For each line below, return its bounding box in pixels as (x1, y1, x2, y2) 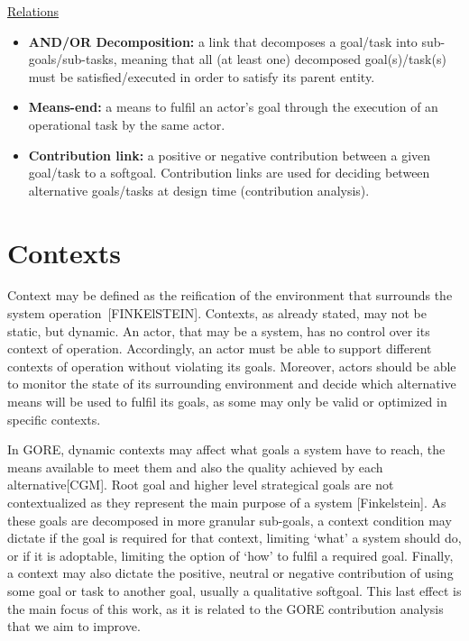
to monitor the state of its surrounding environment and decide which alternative (7, 374, 456, 393)
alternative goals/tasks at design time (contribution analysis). (28, 180, 370, 199)
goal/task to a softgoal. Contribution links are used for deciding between (28, 163, 430, 182)
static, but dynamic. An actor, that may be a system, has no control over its (7, 321, 430, 340)
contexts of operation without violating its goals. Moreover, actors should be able (7, 356, 456, 375)
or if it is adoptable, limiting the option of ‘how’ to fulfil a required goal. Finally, (7, 545, 454, 564)
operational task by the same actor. (28, 114, 225, 133)
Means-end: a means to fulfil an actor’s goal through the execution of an (28, 97, 438, 116)
